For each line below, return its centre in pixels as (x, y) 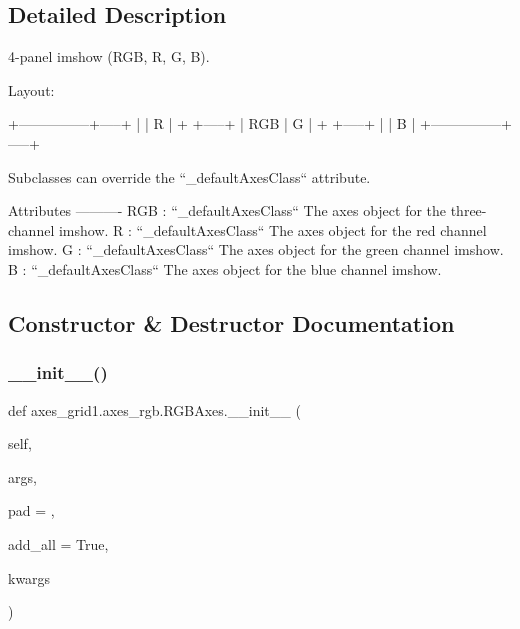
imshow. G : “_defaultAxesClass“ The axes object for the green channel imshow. (256, 249)
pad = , (31, 510)
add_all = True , (58, 543)
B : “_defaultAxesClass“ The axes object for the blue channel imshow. (225, 268)
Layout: (31, 89)
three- (468, 210)
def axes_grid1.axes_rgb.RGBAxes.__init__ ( (154, 409)
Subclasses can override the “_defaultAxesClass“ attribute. (189, 176)
